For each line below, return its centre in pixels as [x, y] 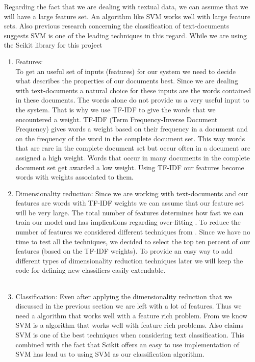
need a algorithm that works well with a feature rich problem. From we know [131, 315]
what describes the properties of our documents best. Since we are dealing [127, 81]
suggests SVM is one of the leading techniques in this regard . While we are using [125, 35]
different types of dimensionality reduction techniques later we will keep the [129, 260]
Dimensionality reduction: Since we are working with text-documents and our [132, 193]
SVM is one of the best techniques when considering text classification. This [130, 335]
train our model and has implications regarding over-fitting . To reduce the [128, 222]
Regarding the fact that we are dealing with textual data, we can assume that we [126, 6]
